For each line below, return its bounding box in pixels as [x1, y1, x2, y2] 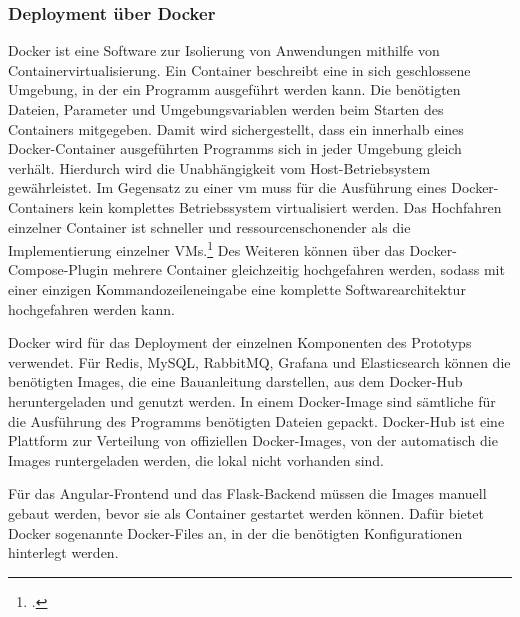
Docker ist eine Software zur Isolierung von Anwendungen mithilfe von [8, 40, 440, 61]
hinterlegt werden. [8, 542, 119, 563]
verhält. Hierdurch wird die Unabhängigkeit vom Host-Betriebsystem [8, 157, 431, 178]
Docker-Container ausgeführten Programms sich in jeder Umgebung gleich [8, 138, 462, 159]
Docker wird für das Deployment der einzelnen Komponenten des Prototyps [8, 332, 472, 353]
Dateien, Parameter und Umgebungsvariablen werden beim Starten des [8, 99, 444, 119]
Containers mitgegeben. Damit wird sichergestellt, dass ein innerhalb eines [8, 118, 464, 139]
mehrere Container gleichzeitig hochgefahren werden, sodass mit [112, 259, 505, 280]
